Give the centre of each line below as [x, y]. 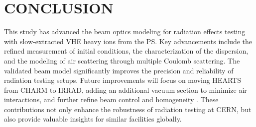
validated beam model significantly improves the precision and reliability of [119, 70]
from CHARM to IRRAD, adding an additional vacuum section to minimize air [126, 90]
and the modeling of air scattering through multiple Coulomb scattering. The [122, 60]
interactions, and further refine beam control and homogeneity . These [111, 99]
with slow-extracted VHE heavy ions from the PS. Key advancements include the [128, 41]
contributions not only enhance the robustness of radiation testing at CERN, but [128, 109]
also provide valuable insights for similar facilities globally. [93, 119]
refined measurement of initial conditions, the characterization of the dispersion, [126, 51]
